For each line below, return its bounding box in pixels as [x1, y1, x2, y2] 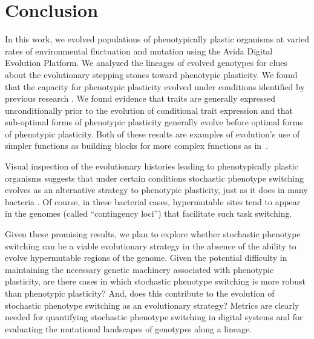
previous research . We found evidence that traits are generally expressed [5, 92, 276, 105]
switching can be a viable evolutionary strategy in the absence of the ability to [5, 239, 296, 252]
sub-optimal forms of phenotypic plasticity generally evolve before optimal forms [5, 116, 303, 128]
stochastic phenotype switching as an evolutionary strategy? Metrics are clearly [5, 298, 299, 311]
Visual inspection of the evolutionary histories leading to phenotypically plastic [5, 160, 298, 173]
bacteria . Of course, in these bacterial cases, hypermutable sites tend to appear [5, 195, 301, 208]
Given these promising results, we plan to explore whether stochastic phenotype [5, 228, 301, 240]
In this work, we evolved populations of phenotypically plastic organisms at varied [5, 33, 309, 45]
